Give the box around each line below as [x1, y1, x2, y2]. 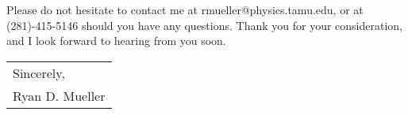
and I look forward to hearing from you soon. [6, 32, 226, 49]
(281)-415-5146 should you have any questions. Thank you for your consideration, [6, 17, 403, 33]
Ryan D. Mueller [13, 86, 106, 105]
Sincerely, [13, 63, 65, 82]
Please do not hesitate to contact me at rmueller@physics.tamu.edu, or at [6, 2, 364, 17]
